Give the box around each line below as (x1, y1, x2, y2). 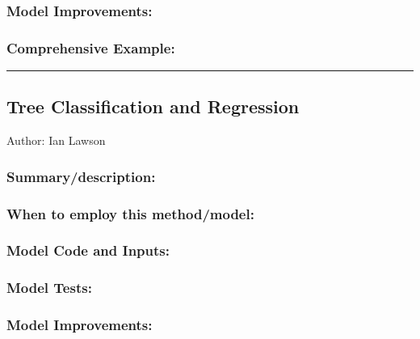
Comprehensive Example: (6, 37, 175, 57)
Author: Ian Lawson (6, 132, 106, 149)
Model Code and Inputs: (6, 240, 170, 261)
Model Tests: (6, 278, 92, 298)
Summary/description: (6, 166, 156, 186)
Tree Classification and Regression (6, 94, 300, 119)
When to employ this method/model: (6, 203, 254, 223)
